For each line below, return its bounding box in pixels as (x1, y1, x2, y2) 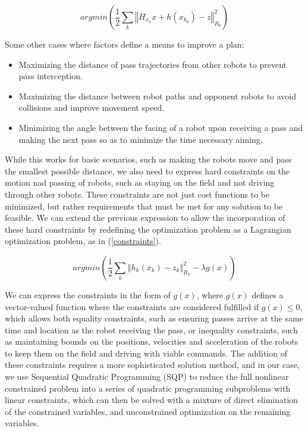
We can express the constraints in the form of (5, 288, 171, 301)
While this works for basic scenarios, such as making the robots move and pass (5, 153, 292, 165)
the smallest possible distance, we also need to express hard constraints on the (5, 164, 290, 177)
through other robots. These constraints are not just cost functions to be (5, 188, 270, 200)
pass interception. (18, 70, 83, 82)
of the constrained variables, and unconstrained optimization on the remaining (5, 405, 291, 417)
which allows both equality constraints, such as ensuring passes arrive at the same (5, 312, 303, 324)
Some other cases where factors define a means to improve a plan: (5, 38, 244, 50)
